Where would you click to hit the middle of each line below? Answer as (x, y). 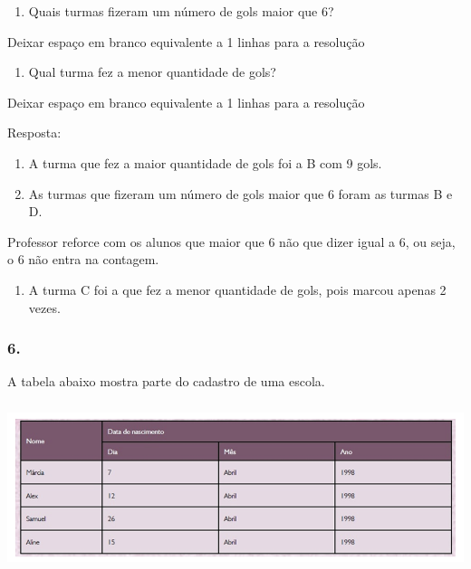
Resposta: (34, 133)
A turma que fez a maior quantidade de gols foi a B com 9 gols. (205, 162)
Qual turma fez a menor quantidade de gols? (152, 72)
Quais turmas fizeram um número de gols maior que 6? (181, 11)
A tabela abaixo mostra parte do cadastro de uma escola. (166, 381)
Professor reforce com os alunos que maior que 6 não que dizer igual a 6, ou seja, (231, 241)
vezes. (44, 307)
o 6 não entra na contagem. (83, 259)
